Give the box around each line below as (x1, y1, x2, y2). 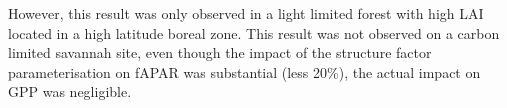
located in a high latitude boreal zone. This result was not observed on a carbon (8, 22, 500, 43)
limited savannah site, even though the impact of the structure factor (8, 42, 432, 63)
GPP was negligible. (8, 81, 132, 102)
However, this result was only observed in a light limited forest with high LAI (8, 3, 484, 23)
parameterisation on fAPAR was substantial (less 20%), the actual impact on (8, 61, 481, 82)
